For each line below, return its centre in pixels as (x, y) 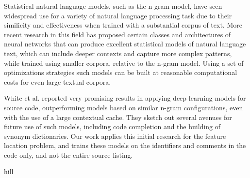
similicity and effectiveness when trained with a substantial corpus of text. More (123, 25)
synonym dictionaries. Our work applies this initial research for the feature (115, 136)
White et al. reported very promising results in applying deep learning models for (125, 98)
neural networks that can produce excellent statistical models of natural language (125, 44)
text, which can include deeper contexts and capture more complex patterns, (118, 53)
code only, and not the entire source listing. (68, 155)
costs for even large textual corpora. (58, 82)
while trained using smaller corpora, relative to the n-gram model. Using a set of (124, 63)
